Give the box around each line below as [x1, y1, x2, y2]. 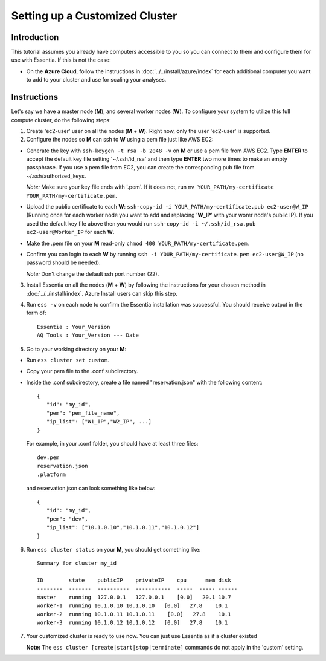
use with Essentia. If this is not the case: [11, 56, 111, 63]
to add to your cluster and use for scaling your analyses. [26, 76, 167, 83]
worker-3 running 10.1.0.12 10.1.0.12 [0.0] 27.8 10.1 [37, 619, 228, 626]
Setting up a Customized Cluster [11, 9, 177, 22]
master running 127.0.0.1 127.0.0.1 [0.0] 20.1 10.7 [37, 593, 232, 601]
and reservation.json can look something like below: [26, 484, 156, 492]
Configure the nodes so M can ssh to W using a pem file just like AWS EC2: [26, 136, 214, 143]
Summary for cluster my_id [37, 560, 117, 567]
